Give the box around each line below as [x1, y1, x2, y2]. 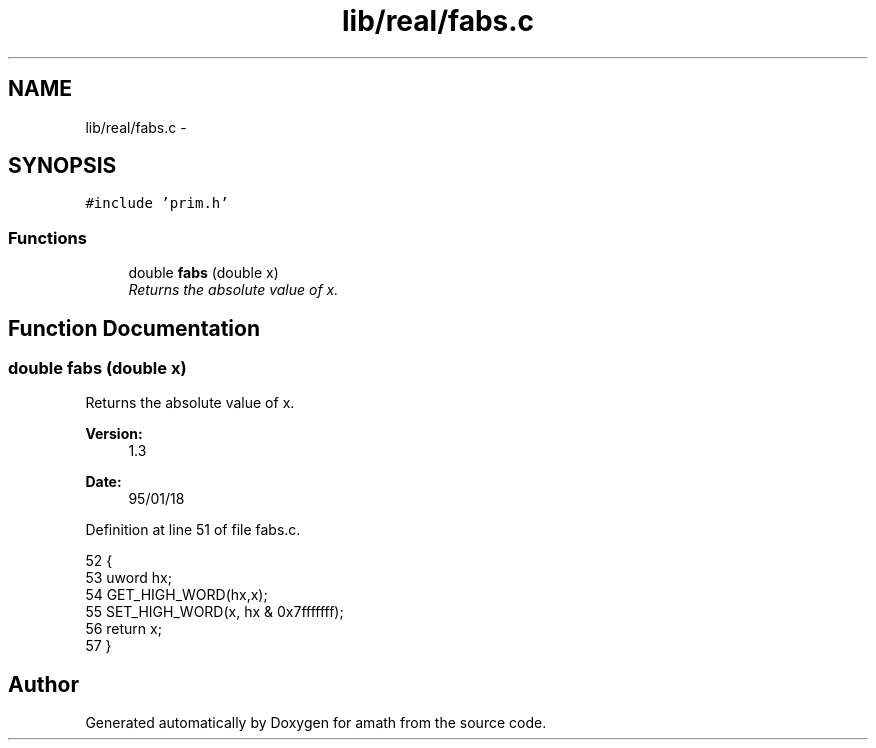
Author [8, 671, 79, 697]
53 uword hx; [85, 569, 172, 587]
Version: [85, 425, 143, 443]
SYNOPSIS [8, 153, 117, 179]
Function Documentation [8, 315, 260, 341]
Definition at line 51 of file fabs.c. [85, 521, 301, 539]
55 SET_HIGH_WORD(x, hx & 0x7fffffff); [85, 603, 344, 621]
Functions [8, 227, 87, 248]
